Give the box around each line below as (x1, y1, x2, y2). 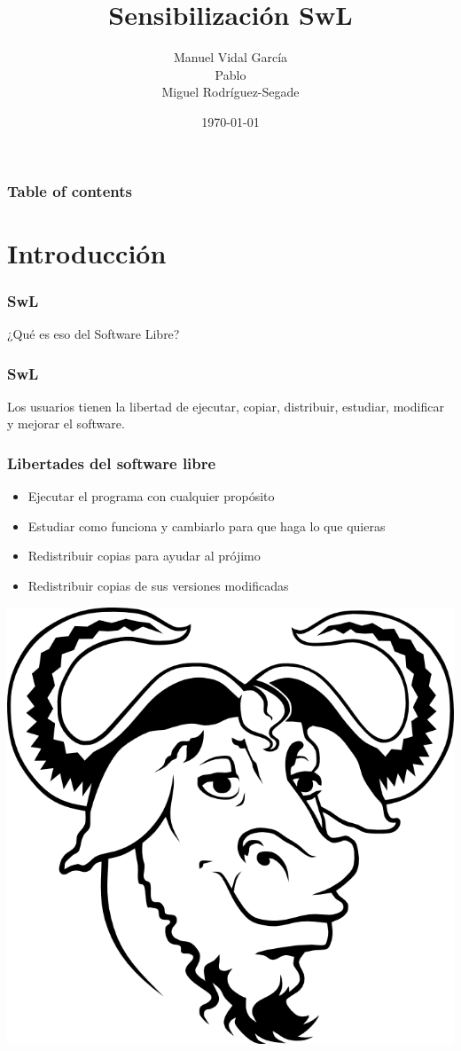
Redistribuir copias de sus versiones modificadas (27, 576, 289, 595)
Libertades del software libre (7, 451, 216, 474)
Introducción (7, 234, 167, 271)
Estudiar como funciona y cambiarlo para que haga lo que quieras (27, 516, 386, 535)
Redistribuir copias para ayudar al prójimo (27, 546, 261, 565)
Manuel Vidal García (173, 48, 288, 67)
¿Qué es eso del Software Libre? (7, 325, 180, 343)
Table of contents (7, 179, 132, 201)
